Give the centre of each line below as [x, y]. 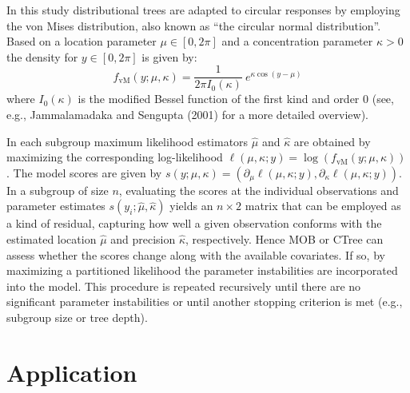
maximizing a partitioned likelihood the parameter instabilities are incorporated [202, 270]
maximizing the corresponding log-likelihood [115, 157]
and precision [143, 239]
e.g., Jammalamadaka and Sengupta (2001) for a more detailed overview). [187, 115]
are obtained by [332, 141]
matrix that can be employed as [323, 206]
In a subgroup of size [58, 190]
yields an [191, 206]
